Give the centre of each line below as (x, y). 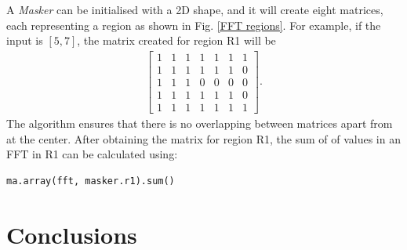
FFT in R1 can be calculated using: (92, 154)
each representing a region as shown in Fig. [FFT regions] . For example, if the (194, 25)
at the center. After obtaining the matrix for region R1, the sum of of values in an (203, 138)
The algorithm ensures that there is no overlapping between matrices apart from (200, 123)
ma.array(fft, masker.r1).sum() (91, 181)
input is (25, 40)
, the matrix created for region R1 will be (176, 40)
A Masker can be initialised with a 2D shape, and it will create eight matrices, (195, 9)
